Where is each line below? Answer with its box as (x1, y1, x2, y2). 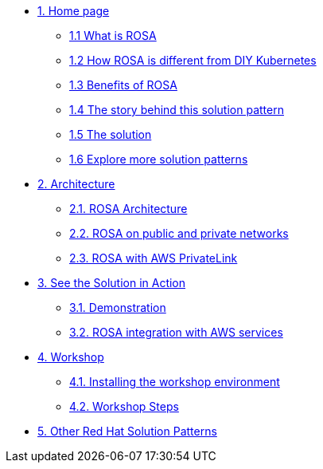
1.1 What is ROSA (69, 29, 157, 42)
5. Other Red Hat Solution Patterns (37, 424, 217, 438)
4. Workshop (37, 350, 104, 364)
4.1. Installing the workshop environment (69, 375, 280, 388)
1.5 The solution (69, 128, 152, 141)
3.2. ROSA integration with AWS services (69, 325, 283, 339)
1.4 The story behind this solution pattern (69, 103, 284, 116)
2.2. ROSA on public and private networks (69, 227, 289, 240)
